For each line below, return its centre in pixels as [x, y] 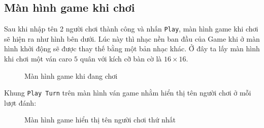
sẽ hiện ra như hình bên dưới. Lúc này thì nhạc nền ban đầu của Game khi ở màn [132, 38]
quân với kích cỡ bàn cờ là [121, 59]
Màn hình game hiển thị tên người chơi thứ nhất [100, 120]
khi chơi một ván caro [38, 59]
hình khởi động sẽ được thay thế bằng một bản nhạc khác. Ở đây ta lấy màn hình [132, 49]
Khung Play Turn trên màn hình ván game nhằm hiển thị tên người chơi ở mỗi [128, 93]
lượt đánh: [20, 102]
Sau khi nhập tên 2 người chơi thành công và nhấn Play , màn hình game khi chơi [131, 29]
